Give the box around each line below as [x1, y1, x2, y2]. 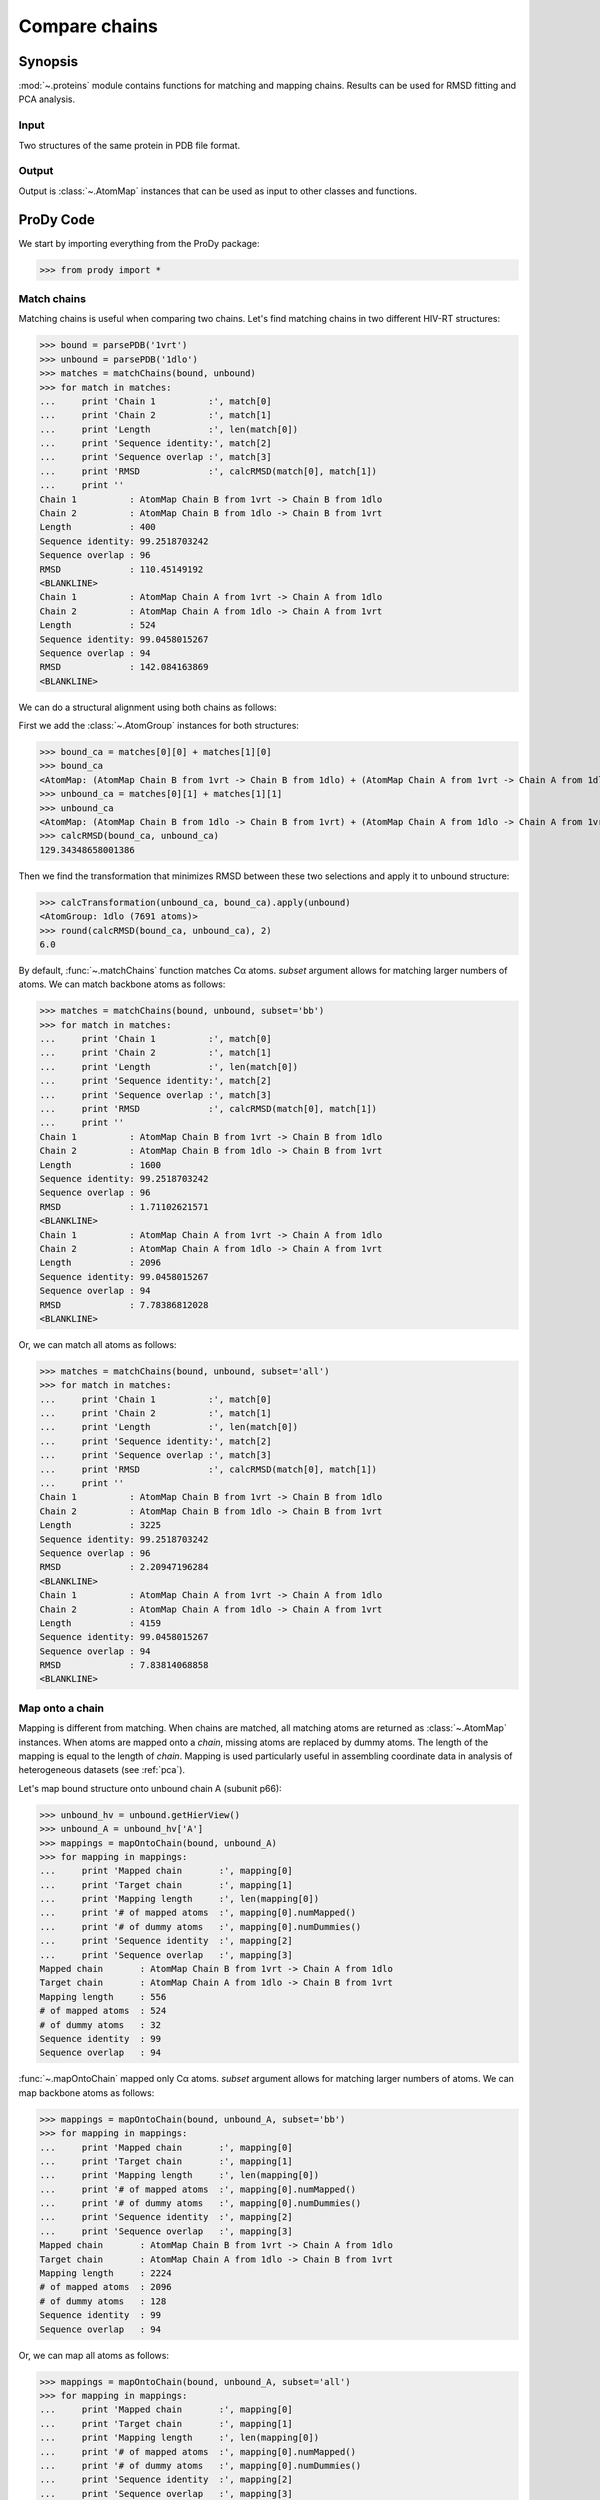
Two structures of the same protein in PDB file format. [18, 139, 241, 151]
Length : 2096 [39, 1257, 162, 1269]
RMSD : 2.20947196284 [39, 1561, 209, 1573]
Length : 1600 [39, 1159, 162, 1170]
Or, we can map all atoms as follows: [18, 2349, 170, 2361]
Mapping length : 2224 [39, 2268, 172, 2279]
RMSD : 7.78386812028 [39, 1299, 209, 1310]
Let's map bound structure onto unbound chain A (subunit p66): [18, 1782, 282, 1794]
